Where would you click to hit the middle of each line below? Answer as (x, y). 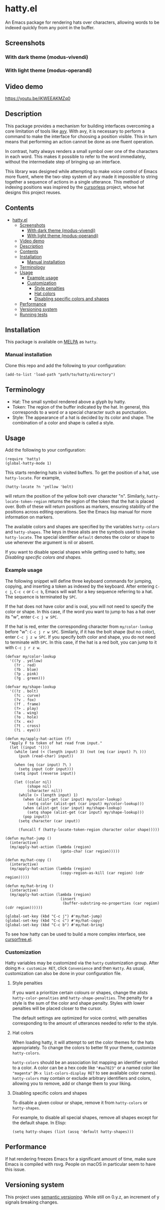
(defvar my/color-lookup (31, 656)
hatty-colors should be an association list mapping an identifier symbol (85, 1062)
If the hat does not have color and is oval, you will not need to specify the (80, 606)
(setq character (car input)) (49, 821)
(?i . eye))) (27, 730)
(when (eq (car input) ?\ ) (43, 765)
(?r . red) (25, 665)
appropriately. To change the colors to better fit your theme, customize (84, 1047)
